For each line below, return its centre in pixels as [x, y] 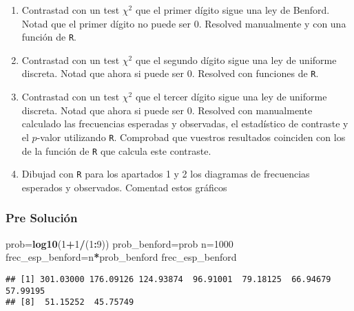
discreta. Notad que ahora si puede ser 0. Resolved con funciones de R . [170, 73]
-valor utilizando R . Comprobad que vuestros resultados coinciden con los [191, 137]
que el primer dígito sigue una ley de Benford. [232, 10]
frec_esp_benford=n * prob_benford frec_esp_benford [121, 257]
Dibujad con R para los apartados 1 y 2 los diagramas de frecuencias [166, 174]
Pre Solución [42, 218]
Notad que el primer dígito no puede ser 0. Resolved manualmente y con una [184, 23]
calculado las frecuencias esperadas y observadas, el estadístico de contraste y [185, 124]
